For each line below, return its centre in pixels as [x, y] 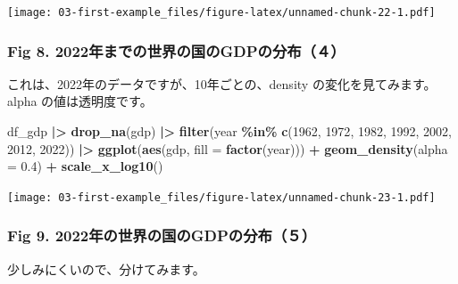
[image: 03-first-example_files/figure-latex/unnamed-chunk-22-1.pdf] [221, 12]
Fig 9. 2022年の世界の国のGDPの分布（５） [162, 235]
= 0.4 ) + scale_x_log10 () [85, 166]
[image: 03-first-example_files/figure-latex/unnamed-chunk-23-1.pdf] [221, 197]
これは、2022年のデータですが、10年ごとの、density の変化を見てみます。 [222, 83]
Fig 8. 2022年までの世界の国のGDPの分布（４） [176, 50]
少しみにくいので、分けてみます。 [106, 268]
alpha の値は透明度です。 [80, 101]
